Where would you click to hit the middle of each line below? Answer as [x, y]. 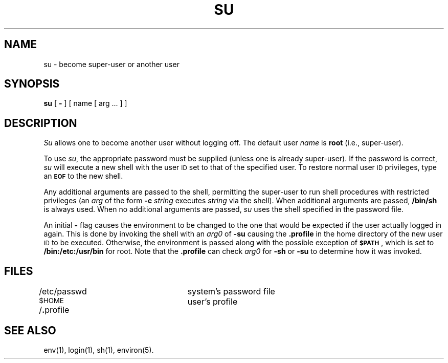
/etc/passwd [63, 292]
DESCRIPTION [41, 123]
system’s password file [231, 292]
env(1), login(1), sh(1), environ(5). [99, 350]
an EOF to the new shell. [83, 176]
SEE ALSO [30, 330]
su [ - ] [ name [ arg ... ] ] [85, 103]
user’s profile [212, 302]
